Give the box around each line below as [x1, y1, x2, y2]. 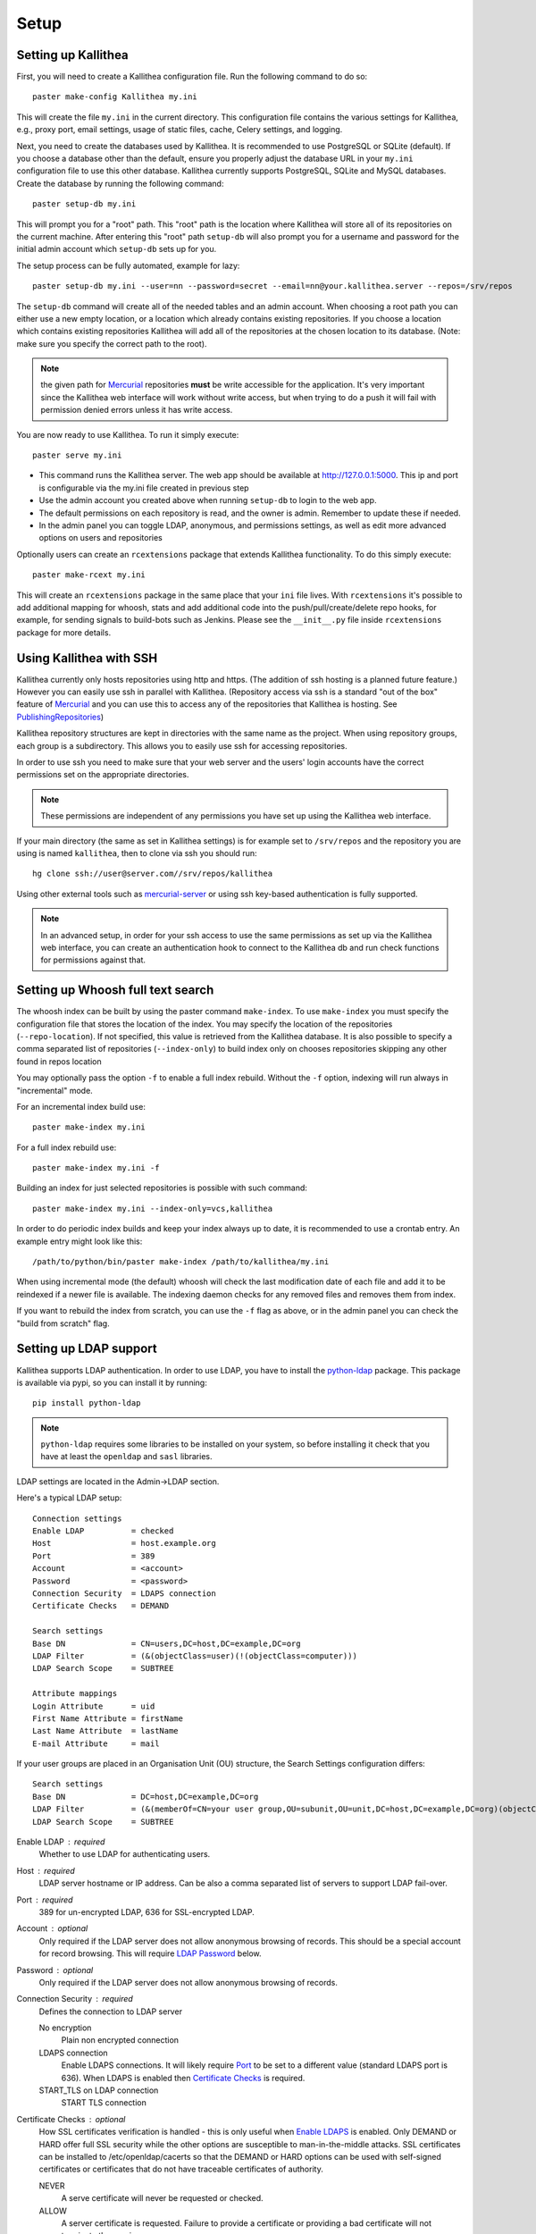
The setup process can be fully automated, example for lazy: [16, 260, 240, 271]
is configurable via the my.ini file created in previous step [38, 483, 249, 493]
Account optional [16, 1923, 88, 1934]
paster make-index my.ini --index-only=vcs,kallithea [32, 1203, 272, 1214]
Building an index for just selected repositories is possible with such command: [16, 1182, 308, 1193]
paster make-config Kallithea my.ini [32, 92, 198, 102]
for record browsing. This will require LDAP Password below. [38, 1948, 263, 1959]
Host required [16, 1865, 75, 1876]
